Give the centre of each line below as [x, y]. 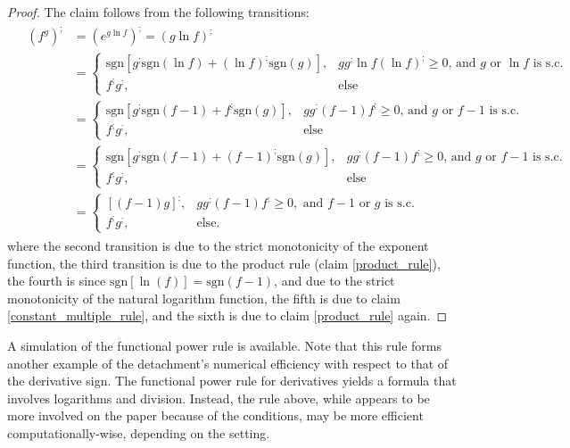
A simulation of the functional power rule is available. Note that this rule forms [224, 345]
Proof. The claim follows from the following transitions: [158, 12]
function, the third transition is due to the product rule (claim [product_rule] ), [224, 263]
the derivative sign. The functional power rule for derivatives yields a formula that [232, 381]
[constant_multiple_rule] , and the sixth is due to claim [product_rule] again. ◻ [227, 315]
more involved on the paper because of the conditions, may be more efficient [215, 415]
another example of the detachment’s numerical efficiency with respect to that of [228, 363]
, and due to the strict [335, 281]
